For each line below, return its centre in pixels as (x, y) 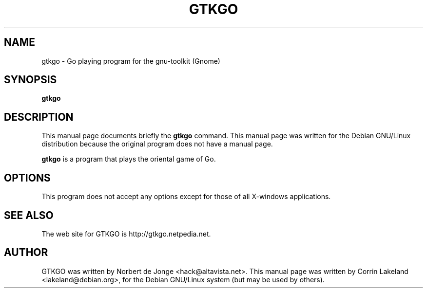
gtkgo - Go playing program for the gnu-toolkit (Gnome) (131, 61)
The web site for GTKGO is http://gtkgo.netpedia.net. (126, 234)
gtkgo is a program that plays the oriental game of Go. (129, 159)
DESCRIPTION (39, 117)
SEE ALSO (29, 215)
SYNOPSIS (30, 80)
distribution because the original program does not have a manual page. (157, 144)
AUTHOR (26, 253)
